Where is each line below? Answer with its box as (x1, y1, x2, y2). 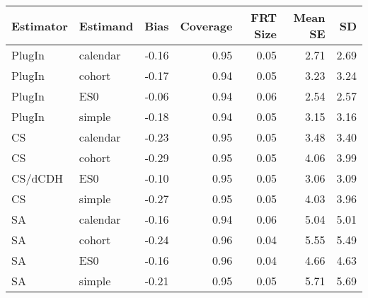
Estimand (79, 17, 134, 34)
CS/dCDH (11, 170, 64, 186)
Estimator (11, 17, 68, 34)
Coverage (180, 17, 233, 34)
